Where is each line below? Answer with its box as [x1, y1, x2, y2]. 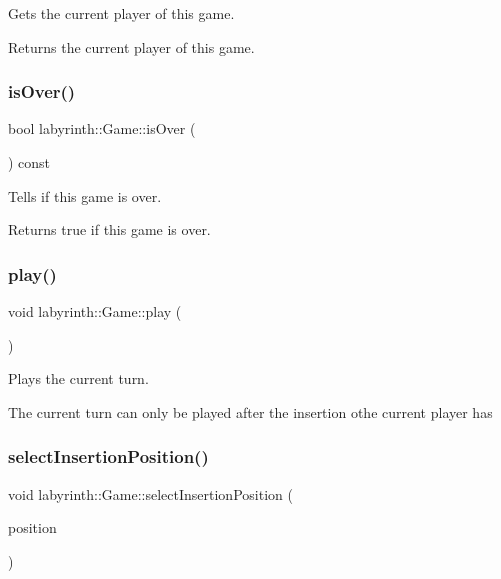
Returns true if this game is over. [8, 219, 211, 240]
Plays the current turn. [8, 368, 149, 389]
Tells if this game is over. [8, 185, 162, 206]
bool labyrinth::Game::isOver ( [8, 118, 196, 139]
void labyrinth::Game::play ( [8, 301, 182, 321]
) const [8, 152, 51, 172]
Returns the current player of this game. [8, 36, 255, 57]
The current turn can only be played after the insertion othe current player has [8, 401, 493, 422]
